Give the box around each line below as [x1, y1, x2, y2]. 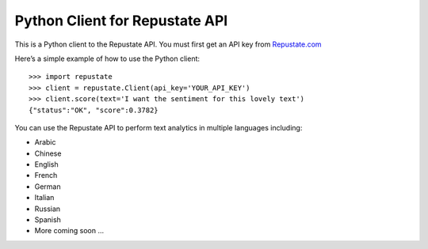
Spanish [34, 215, 61, 224]
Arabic [34, 138, 56, 147]
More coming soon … [34, 226, 105, 236]
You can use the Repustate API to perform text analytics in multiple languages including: [14, 123, 303, 132]
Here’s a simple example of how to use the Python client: [14, 54, 201, 63]
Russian [34, 204, 61, 213]
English [34, 160, 59, 169]
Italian [34, 193, 55, 202]
